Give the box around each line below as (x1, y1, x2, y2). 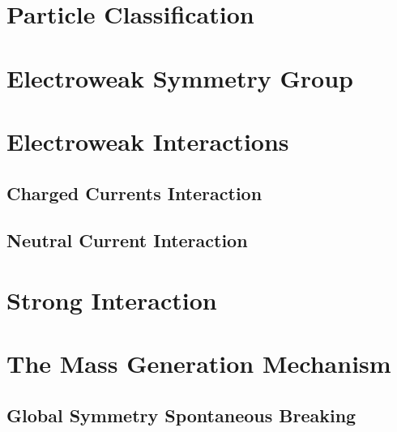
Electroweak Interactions (6, 124, 289, 157)
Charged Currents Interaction (6, 180, 263, 205)
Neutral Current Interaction (6, 228, 248, 253)
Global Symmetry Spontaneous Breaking (6, 402, 356, 427)
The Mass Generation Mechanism (6, 347, 391, 380)
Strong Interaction (6, 283, 217, 316)
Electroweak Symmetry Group (6, 61, 353, 94)
